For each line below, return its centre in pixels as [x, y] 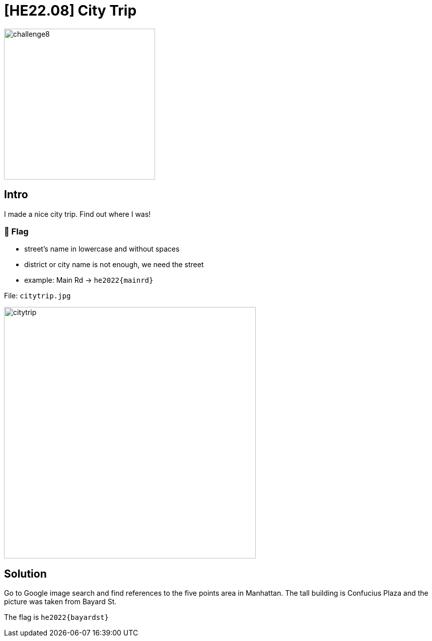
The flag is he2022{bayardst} [56, 617]
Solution [25, 574]
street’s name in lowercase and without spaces [102, 249]
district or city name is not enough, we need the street [114, 265]
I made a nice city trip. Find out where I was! [78, 214]
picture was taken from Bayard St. [60, 602]
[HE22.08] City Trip [70, 11]
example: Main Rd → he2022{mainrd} [89, 280]
